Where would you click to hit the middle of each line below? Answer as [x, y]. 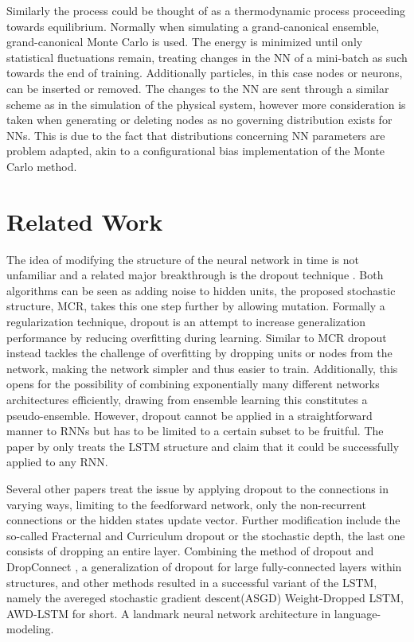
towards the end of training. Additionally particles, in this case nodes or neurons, [205, 73]
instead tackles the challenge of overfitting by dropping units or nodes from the [199, 353]
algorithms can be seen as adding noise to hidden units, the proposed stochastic [201, 290]
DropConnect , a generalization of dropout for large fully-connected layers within [204, 566]
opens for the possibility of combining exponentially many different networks [193, 384]
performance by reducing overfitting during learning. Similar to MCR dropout [197, 337]
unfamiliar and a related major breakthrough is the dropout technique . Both [195, 275]
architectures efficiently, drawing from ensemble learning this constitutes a [187, 399]
